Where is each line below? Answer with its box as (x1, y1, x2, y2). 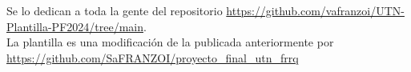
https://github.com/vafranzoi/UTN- (226, 2, 405, 18)
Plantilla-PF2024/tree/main (6, 18, 143, 34)
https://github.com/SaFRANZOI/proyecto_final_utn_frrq (6, 49, 299, 66)
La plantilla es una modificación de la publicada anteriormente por (6, 34, 334, 50)
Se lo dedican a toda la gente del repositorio (6, 2, 223, 18)
